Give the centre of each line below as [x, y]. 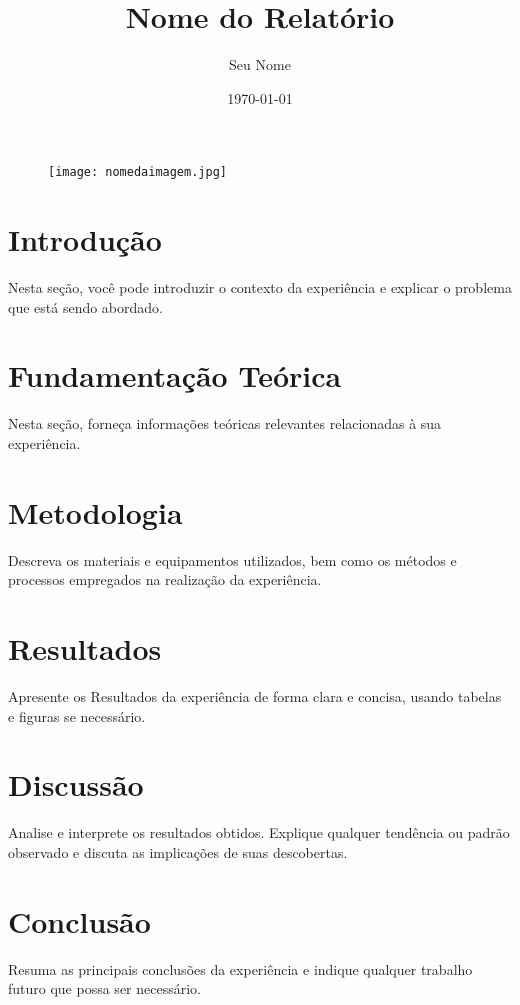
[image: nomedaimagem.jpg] [137, 172]
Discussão [76, 784]
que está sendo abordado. [85, 306]
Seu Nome [260, 64]
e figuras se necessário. [77, 715]
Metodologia [95, 511]
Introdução [85, 239]
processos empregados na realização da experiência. [165, 579]
